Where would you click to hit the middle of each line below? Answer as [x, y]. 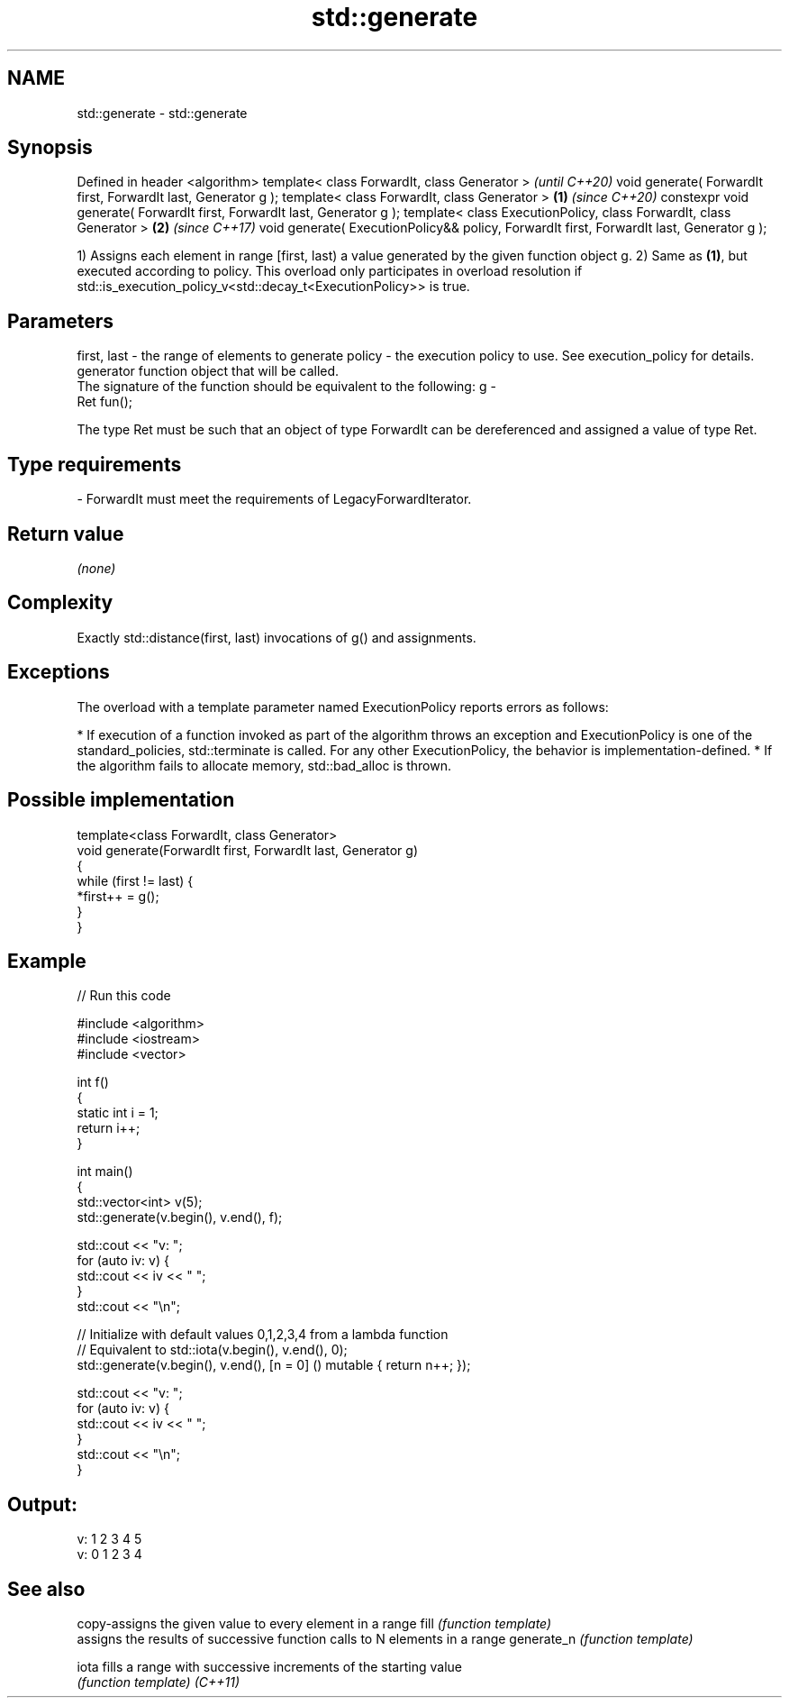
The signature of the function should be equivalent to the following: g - [286, 387]
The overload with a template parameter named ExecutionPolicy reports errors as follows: [343, 707]
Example [47, 961]
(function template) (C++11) [159, 1682]
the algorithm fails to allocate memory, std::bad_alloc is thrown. [264, 765]
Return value [66, 533]
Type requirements [95, 464]
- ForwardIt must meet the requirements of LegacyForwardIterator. [274, 499]
